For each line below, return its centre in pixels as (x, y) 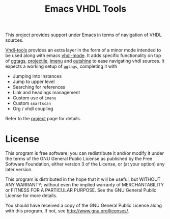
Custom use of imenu (34, 98)
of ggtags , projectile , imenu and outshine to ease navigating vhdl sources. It (85, 61)
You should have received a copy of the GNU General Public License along (83, 206)
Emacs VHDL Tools (86, 9)
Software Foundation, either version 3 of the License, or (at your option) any (85, 164)
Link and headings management (46, 93)
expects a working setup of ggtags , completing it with (61, 66)
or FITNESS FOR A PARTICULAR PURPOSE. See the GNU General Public (81, 190)
